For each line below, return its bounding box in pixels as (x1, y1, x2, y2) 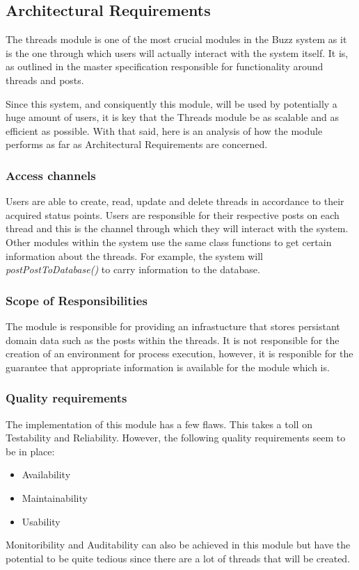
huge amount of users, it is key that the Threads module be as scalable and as (6, 110, 339, 124)
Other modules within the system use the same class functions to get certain (6, 234, 332, 249)
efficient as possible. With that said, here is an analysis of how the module (6, 123, 323, 138)
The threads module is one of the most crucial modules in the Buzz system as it (6, 32, 347, 47)
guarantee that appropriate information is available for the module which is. (6, 359, 330, 374)
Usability (22, 514, 61, 528)
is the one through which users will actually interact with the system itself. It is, (6, 45, 349, 60)
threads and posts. (6, 72, 84, 87)
